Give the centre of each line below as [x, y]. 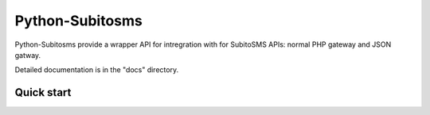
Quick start [43, 92]
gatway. [28, 55]
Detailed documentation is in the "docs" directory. [97, 70]
